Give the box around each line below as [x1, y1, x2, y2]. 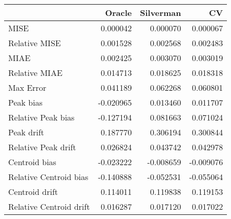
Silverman [140, 7, 181, 18]
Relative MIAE [8, 67, 62, 78]
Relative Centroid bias [8, 171, 89, 183]
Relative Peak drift [8, 141, 76, 153]
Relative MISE [8, 37, 61, 49]
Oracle [105, 7, 132, 18]
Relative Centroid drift [8, 201, 90, 212]
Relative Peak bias [8, 111, 75, 123]
